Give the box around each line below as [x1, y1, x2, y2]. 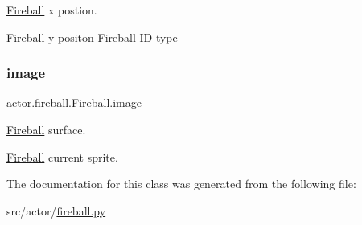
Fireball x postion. [6, 2, 97, 18]
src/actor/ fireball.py [6, 202, 106, 219]
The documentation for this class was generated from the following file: [6, 175, 356, 192]
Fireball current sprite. [6, 148, 118, 165]
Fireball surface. [6, 121, 86, 137]
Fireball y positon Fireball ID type [6, 28, 178, 45]
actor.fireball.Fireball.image [6, 94, 142, 111]
